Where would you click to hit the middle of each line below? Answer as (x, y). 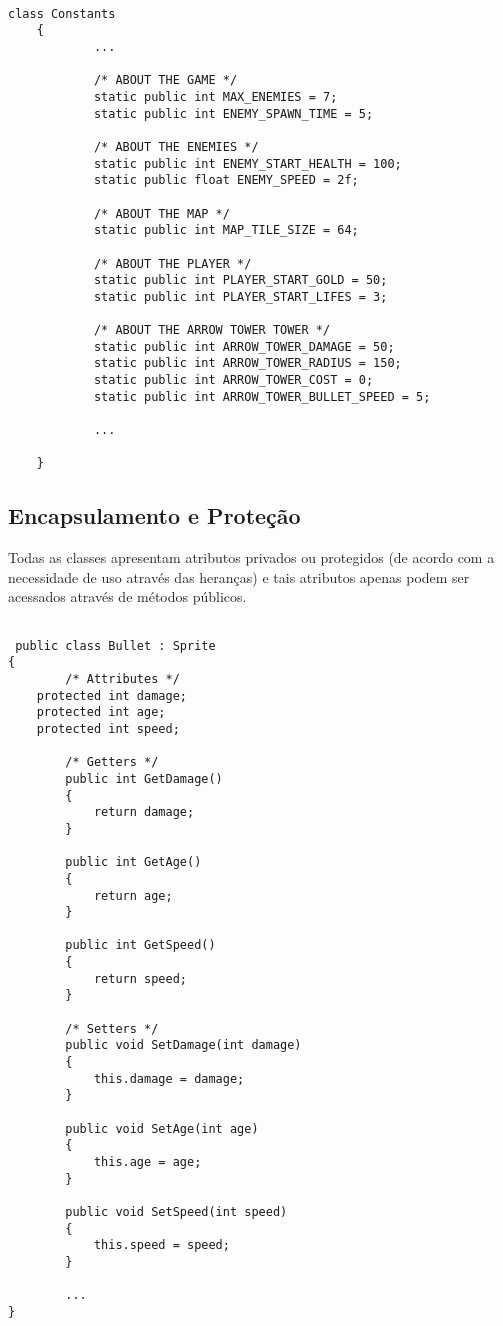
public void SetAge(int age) (162, 1128)
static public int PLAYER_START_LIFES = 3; (240, 296)
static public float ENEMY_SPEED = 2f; (226, 180)
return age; (133, 895)
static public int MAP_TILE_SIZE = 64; (226, 230)
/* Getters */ (112, 762)
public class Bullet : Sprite (115, 645)
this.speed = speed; (161, 1245)
